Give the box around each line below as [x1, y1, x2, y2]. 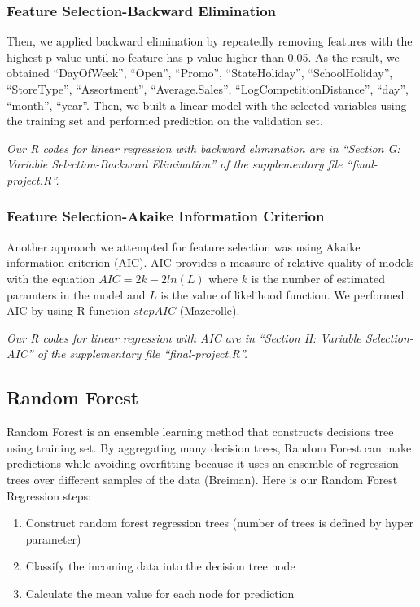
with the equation [7, 269, 95, 286]
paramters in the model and [7, 286, 146, 303]
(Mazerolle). [179, 302, 240, 319]
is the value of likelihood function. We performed [160, 286, 405, 303]
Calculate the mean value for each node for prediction [25, 584, 295, 601]
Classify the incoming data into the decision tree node [25, 557, 295, 574]
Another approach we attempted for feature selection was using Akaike [7, 238, 361, 255]
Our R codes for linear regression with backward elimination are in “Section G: [7, 139, 400, 156]
